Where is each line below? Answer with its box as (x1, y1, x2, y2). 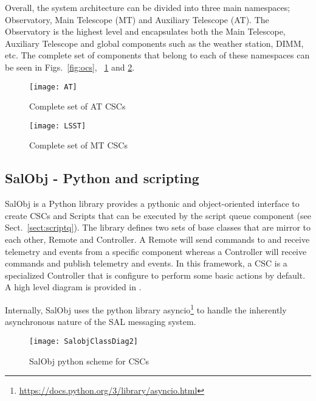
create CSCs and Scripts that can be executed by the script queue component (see (5, 209, 311, 221)
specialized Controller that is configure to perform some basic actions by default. (5, 268, 306, 281)
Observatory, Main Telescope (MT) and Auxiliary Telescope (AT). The (5, 13, 269, 26)
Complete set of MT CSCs (29, 139, 128, 152)
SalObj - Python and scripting (5, 169, 199, 187)
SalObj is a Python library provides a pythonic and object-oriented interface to (5, 197, 300, 210)
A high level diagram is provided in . (5, 281, 142, 293)
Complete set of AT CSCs (29, 100, 126, 113)
